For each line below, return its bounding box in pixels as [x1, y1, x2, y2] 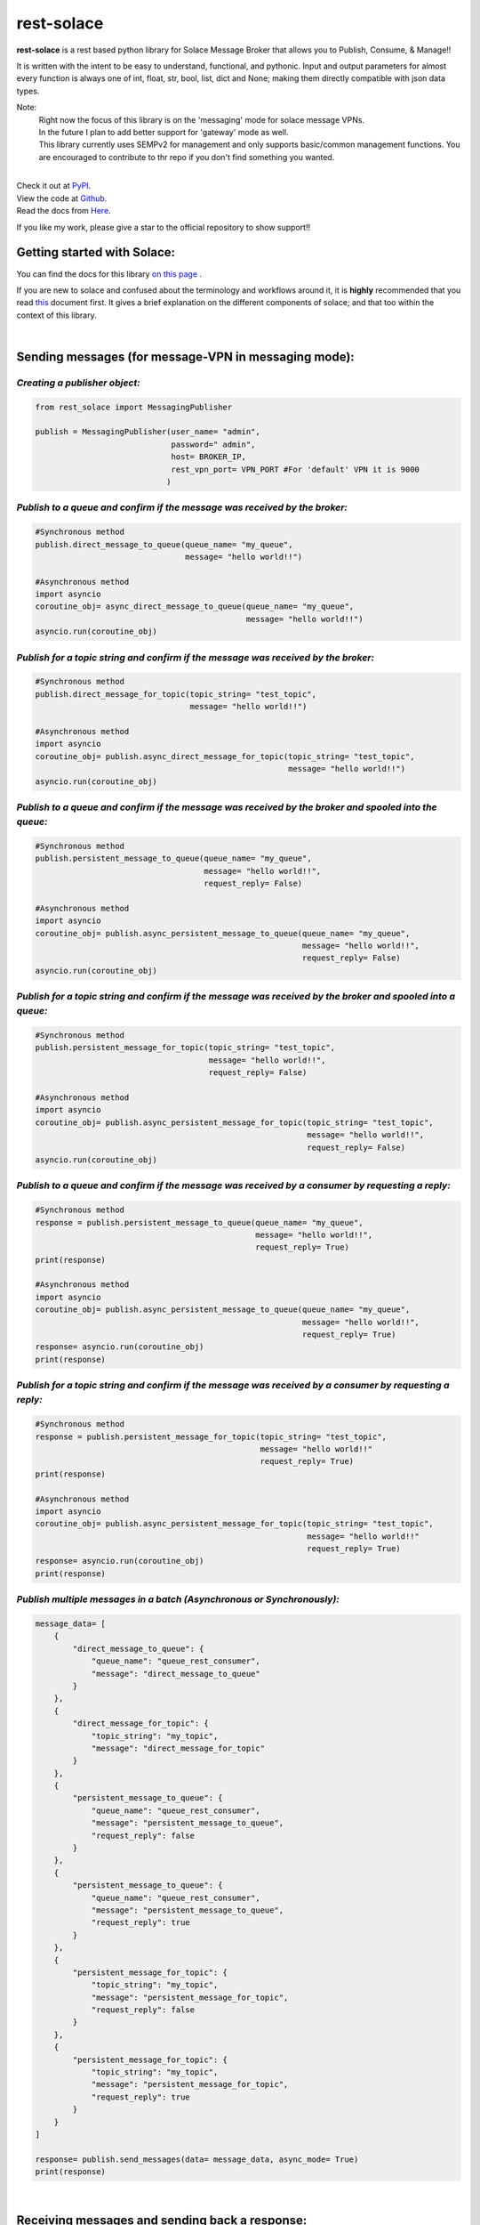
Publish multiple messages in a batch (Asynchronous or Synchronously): [16, 1593, 340, 1606]
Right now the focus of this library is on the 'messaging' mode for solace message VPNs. [38, 114, 364, 125]
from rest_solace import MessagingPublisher [35, 401, 233, 412]
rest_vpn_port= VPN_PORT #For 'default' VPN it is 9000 [171, 464, 420, 474]
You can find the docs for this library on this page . [16, 268, 203, 279]
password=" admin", [171, 439, 256, 449]
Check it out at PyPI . [16, 181, 92, 191]
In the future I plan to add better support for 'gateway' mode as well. [38, 126, 289, 137]
